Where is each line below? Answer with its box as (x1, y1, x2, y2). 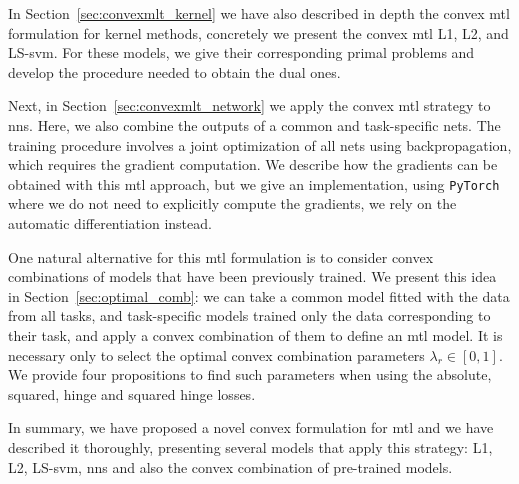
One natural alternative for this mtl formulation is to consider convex (8, 246, 434, 267)
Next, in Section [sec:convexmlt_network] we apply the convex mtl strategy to (8, 95, 491, 116)
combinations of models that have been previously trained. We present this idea (8, 266, 497, 287)
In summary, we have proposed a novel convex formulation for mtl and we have (8, 417, 494, 438)
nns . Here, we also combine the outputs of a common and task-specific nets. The (8, 114, 501, 135)
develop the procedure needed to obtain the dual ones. (8, 61, 341, 82)
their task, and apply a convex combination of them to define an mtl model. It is (8, 324, 503, 345)
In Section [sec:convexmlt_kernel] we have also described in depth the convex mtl (8, 3, 510, 23)
